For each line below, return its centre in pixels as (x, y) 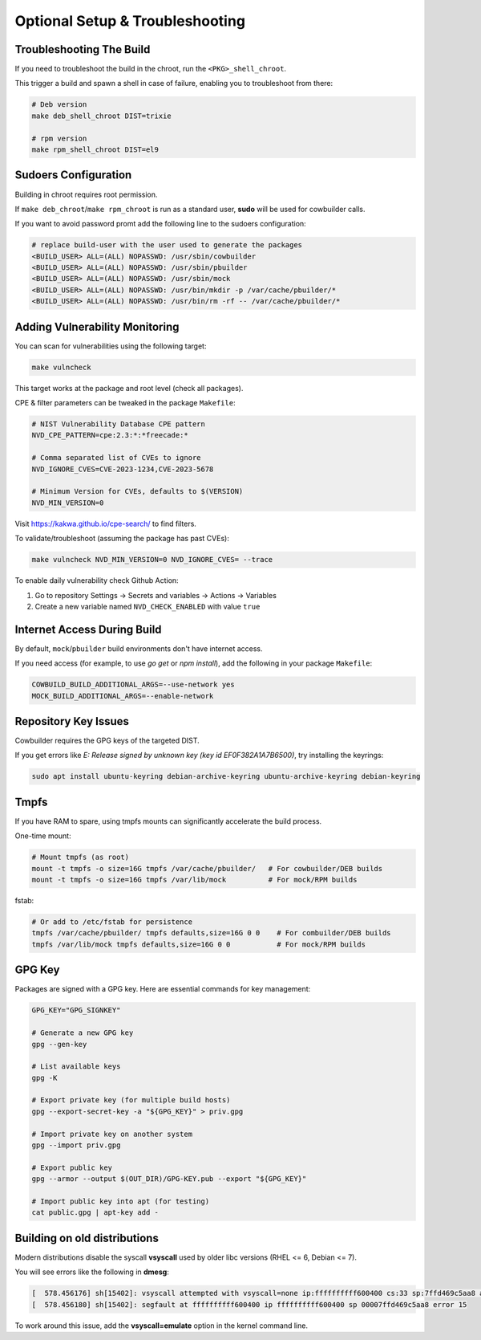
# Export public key (72, 1167)
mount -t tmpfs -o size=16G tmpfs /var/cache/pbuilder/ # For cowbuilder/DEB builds (207, 868)
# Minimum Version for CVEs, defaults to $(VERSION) (137, 491)
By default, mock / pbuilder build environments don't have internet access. (139, 648)
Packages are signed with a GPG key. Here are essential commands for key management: (163, 989)
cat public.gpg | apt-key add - (95, 1213)
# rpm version (59, 138)
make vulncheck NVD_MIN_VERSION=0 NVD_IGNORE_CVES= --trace (152, 560)
